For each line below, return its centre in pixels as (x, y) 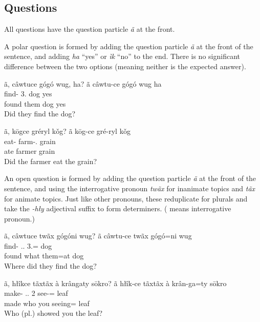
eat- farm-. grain (30, 141)
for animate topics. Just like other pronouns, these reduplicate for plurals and (126, 198)
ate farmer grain (30, 151)
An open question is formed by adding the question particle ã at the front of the (130, 178)
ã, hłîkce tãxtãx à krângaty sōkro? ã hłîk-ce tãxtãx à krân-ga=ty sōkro (115, 283)
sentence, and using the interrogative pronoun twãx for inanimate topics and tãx (130, 188)
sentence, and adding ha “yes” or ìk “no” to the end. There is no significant (122, 56)
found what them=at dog (44, 256)
